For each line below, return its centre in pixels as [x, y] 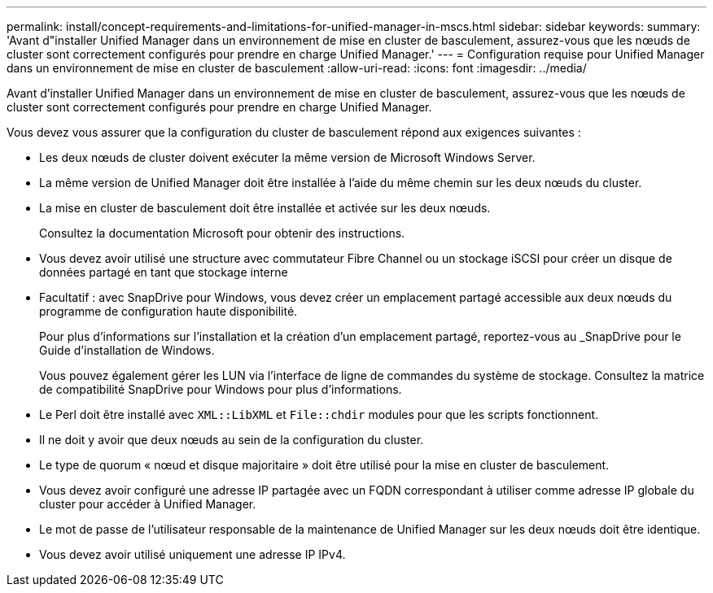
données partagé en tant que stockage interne [164, 272]
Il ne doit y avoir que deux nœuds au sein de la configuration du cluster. [232, 440]
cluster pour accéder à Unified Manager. [148, 504]
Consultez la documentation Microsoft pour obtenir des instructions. [222, 233]
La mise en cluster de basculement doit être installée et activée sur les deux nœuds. [265, 208]
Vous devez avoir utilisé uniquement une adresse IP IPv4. [192, 554]
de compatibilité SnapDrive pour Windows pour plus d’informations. [221, 389]
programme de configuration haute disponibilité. [168, 311]
